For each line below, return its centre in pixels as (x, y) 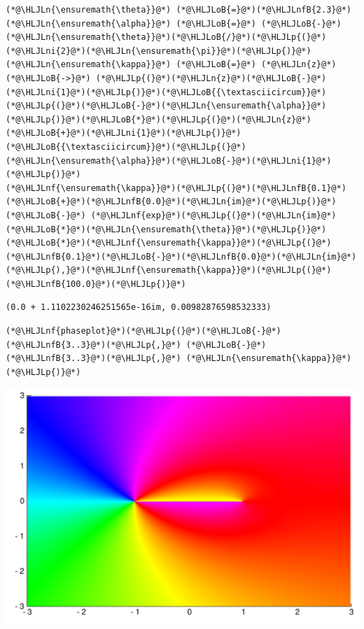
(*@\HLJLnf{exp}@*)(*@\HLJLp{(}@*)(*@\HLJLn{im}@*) (213, 215)
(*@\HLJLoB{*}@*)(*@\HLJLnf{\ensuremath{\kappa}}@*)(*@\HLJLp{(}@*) (169, 243)
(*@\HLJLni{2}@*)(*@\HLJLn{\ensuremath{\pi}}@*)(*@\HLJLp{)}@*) (159, 51)
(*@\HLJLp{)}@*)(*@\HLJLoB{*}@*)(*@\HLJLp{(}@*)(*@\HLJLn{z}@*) (159, 119)
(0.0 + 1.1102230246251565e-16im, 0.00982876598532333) (139, 308)
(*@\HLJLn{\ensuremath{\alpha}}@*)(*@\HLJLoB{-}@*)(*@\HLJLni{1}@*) (169, 161)
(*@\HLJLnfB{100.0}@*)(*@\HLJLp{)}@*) (96, 284)
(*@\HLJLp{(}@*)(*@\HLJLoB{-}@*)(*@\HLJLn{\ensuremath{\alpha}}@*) (166, 106)
